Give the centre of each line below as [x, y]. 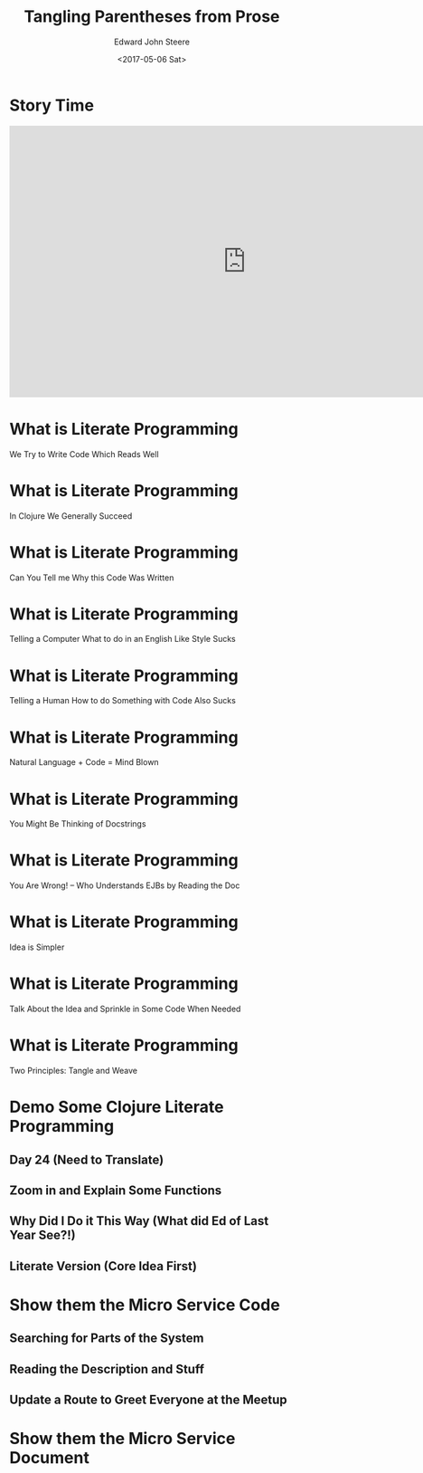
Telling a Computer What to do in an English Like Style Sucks [123, 639]
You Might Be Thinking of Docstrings [78, 824]
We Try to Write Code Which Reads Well [85, 454]
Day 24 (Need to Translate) [87, 1159]
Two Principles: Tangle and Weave [74, 1071]
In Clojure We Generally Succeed [71, 516]
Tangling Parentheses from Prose [152, 17]
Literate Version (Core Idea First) [103, 1266]
